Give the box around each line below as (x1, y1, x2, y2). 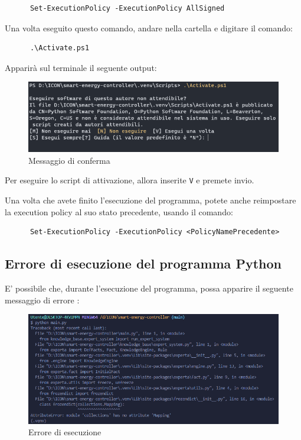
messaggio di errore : (5, 293, 80, 306)
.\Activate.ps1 (30, 44, 90, 53)
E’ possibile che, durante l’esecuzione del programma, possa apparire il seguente (5, 282, 293, 295)
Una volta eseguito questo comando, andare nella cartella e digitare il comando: (5, 21, 293, 34)
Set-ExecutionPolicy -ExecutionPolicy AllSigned (30, 4, 225, 12)
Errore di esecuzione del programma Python (5, 254, 282, 273)
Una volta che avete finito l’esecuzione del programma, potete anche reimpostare (5, 194, 296, 206)
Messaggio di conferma (28, 154, 110, 166)
